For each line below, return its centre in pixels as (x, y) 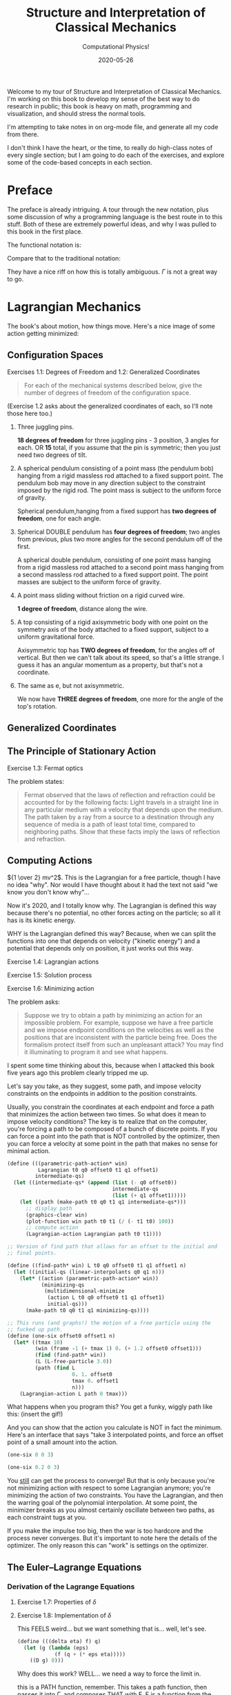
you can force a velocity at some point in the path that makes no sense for (113, 1143)
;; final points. (32, 1253)
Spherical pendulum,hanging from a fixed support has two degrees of (117, 511)
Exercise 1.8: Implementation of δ (64, 1615)
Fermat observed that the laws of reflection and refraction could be (120, 795)
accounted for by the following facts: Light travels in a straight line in (121, 802)
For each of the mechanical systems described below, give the (113, 385)
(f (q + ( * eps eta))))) (90, 1654)
